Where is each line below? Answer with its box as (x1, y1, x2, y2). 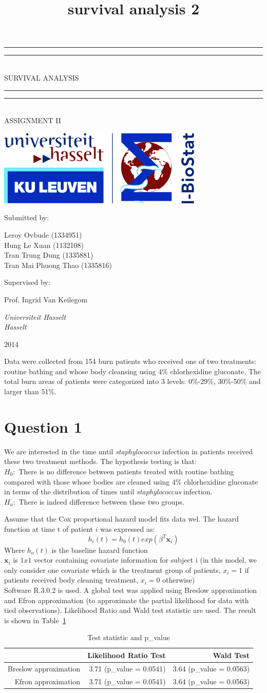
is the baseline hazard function (51, 544, 148, 555)
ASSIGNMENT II (4, 115, 61, 126)
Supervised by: (4, 277, 50, 287)
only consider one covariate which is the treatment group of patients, (4, 564, 221, 575)
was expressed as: (100, 523, 155, 534)
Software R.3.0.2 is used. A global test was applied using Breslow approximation (4, 584, 257, 595)
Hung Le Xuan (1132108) (4, 239, 84, 250)
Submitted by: (4, 212, 49, 223)
